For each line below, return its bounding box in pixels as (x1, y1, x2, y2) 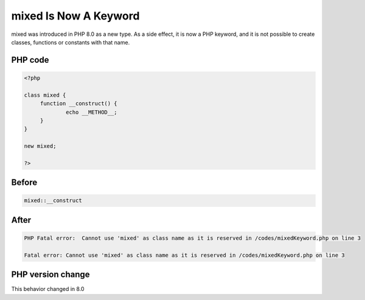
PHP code (11, 55, 49, 65)
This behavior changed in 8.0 (11, 285, 85, 293)
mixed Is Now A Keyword (11, 9, 140, 23)
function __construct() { (40, 100, 118, 107)
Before (11, 177, 38, 188)
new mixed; (24, 143, 57, 150)
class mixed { (24, 91, 66, 99)
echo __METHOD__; (66, 108, 118, 116)
